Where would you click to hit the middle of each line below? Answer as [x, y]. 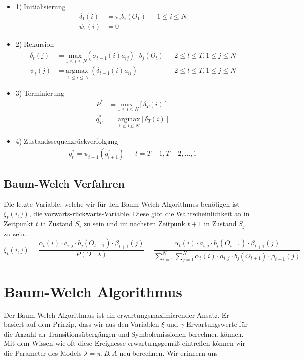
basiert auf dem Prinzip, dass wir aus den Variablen [82, 324]
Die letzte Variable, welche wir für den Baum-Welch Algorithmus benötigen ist [122, 204]
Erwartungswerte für [217, 324]
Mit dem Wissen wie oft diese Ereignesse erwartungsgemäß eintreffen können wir [125, 343]
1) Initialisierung [40, 6]
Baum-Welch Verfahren [64, 183]
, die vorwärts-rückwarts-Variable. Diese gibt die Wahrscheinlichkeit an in [139, 213]
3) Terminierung [40, 93]
